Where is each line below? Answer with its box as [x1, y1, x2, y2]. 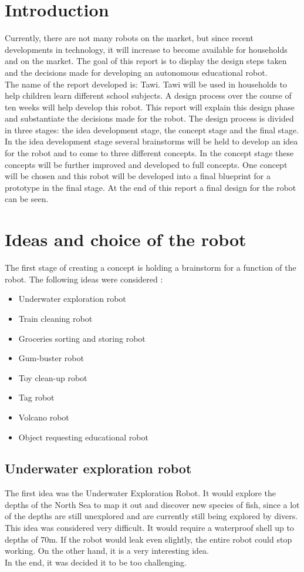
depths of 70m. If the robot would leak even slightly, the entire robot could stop [5, 533, 292, 545]
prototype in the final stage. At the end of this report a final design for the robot [5, 181, 296, 193]
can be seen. [5, 193, 49, 205]
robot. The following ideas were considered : [5, 272, 163, 285]
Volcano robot [18, 411, 69, 423]
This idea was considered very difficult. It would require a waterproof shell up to [5, 521, 294, 534]
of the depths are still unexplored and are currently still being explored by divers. [5, 510, 298, 522]
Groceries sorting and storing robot [18, 332, 146, 344]
